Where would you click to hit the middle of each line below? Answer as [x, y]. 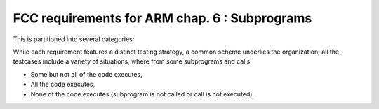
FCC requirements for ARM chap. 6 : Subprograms [162, 18]
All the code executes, [63, 85]
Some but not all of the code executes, [87, 74]
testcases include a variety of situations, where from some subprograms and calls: [132, 61]
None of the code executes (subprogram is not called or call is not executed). [142, 94]
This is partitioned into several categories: [74, 39]
